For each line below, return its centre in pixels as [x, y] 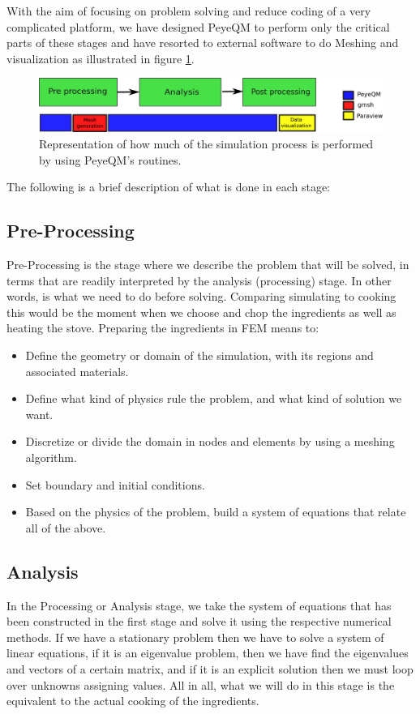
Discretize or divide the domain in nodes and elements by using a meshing [210, 441]
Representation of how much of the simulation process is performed [206, 144]
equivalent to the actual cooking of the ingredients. [133, 701]
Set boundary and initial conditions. [115, 484]
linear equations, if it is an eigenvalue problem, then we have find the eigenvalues [208, 653]
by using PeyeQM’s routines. [110, 159]
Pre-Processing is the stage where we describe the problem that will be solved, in [208, 265]
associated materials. [77, 371]
